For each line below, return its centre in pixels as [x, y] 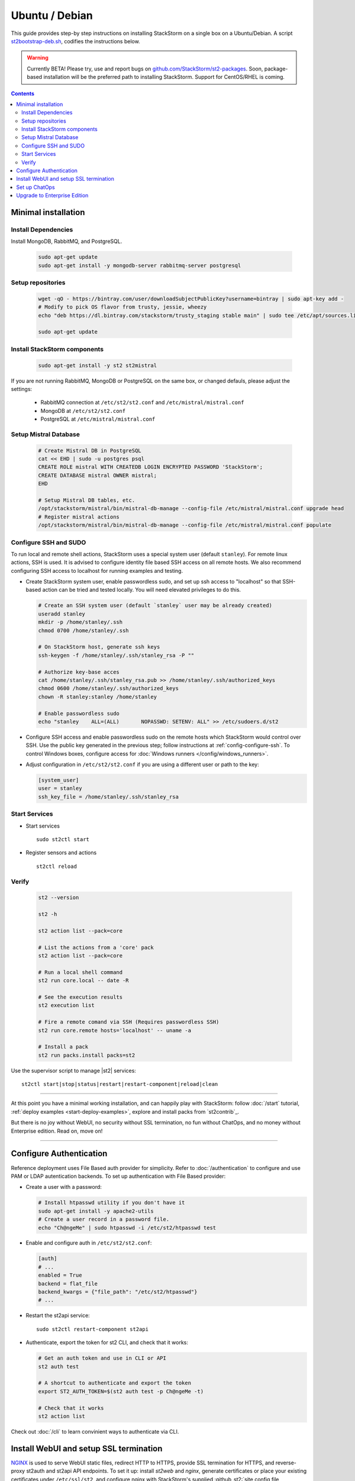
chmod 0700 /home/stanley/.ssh [84, 630]
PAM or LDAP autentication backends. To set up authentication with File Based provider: [118, 1176]
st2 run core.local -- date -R [84, 981]
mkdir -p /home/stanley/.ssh [80, 622]
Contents [23, 93]
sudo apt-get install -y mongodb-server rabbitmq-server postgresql [140, 265]
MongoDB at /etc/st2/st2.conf [83, 411]
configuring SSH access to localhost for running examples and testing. [97, 570]
